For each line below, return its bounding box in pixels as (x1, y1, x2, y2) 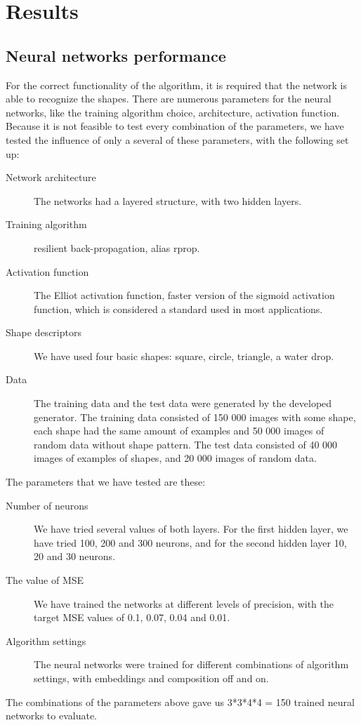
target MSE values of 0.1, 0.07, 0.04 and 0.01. (34, 610, 230, 625)
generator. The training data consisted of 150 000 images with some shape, (34, 409, 356, 424)
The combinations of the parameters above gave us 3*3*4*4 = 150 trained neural (6, 694, 355, 709)
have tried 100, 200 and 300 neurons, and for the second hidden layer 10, (34, 535, 347, 550)
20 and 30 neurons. (34, 549, 116, 564)
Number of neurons (6, 498, 88, 512)
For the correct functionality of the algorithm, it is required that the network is (6, 77, 347, 92)
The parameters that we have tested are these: (6, 474, 206, 489)
